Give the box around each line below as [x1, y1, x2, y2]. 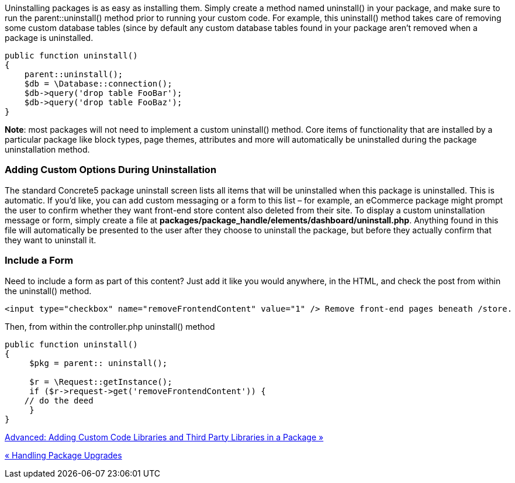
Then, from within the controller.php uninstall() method [5, 321, 215, 332]
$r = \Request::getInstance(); [29, 377, 172, 387]
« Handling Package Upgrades [5, 450, 122, 460]
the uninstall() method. [5, 285, 92, 296]
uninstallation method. [5, 144, 90, 154]
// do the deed [24, 395, 94, 405]
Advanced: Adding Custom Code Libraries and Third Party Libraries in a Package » [5, 432, 324, 442]
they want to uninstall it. [5, 234, 96, 245]
